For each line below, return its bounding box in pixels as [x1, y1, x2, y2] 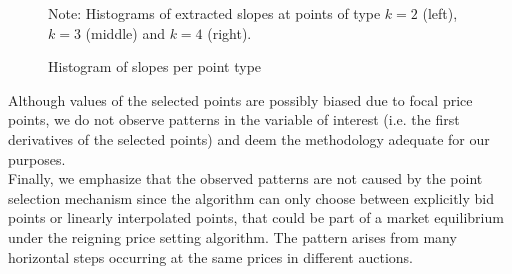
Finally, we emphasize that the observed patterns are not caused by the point [8, 168, 483, 189]
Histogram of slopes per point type [48, 56, 262, 77]
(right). [207, 22, 252, 43]
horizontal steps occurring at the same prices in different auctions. [8, 246, 414, 267]
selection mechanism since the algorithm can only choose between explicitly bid [8, 187, 495, 208]
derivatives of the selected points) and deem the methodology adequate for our [8, 128, 490, 149]
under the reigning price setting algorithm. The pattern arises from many [8, 226, 457, 247]
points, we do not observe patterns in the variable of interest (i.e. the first [8, 109, 460, 130]
